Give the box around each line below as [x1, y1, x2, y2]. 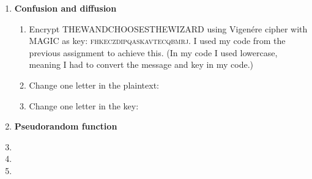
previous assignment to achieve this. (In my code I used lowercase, [29, 46, 278, 59]
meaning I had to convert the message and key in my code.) [29, 58, 254, 71]
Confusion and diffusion [14, 2, 117, 14]
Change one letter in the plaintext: [29, 78, 159, 91]
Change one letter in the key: [29, 99, 139, 112]
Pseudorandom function [14, 120, 117, 133]
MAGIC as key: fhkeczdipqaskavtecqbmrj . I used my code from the [29, 34, 286, 47]
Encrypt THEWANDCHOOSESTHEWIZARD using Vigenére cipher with [29, 22, 308, 35]
